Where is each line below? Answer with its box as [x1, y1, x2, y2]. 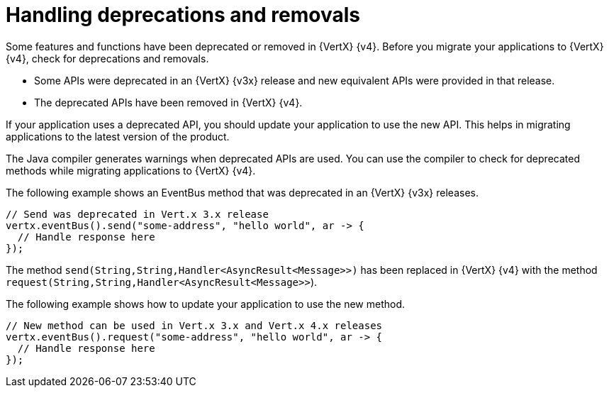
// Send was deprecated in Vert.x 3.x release [6, 208, 269, 220]
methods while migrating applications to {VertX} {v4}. [6, 164, 256, 177]
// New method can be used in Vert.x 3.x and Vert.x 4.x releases [6, 319, 383, 331]
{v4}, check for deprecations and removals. [6, 52, 209, 65]
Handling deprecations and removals [6, 3, 360, 27]
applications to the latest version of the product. [6, 130, 230, 143]
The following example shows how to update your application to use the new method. [6, 297, 406, 310]
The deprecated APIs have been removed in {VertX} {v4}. [34, 96, 303, 109]
